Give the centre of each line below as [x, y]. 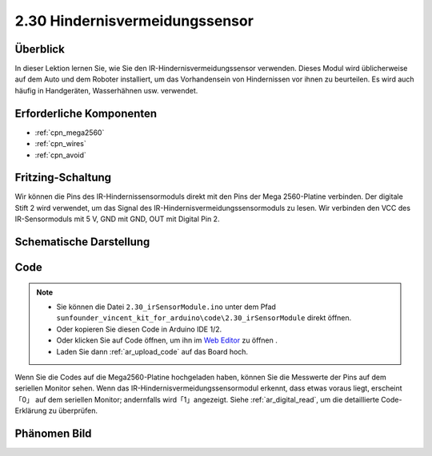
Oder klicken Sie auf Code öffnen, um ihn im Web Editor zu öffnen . [167, 340]
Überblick [40, 49]
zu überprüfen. [73, 410]
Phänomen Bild [53, 433]
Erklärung [31, 410]
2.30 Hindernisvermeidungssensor [134, 21]
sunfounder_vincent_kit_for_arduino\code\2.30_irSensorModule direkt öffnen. [204, 318]
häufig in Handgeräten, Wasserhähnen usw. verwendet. [106, 90]
